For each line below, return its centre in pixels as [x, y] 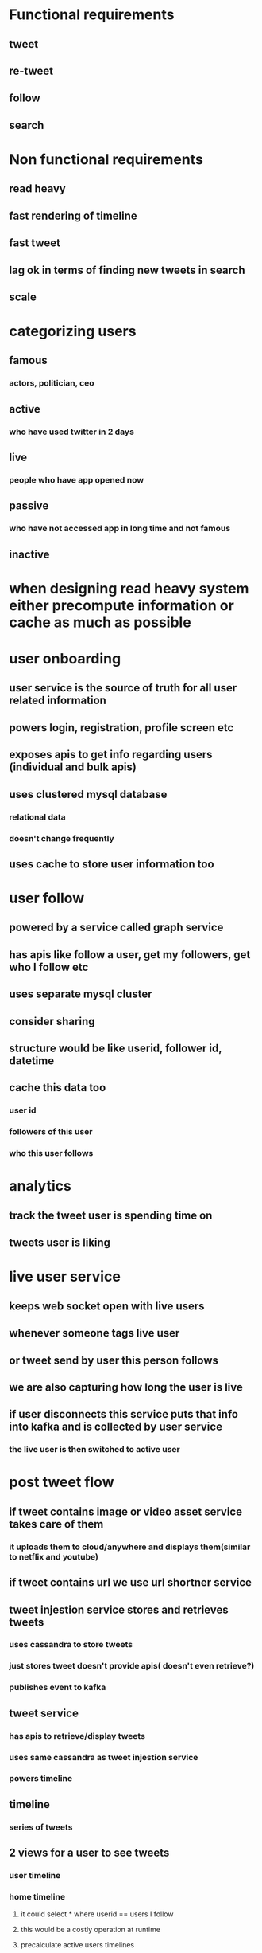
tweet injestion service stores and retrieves [119, 1609]
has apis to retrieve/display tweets [77, 1736]
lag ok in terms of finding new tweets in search [127, 270]
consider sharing [52, 1021]
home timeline [37, 1896]
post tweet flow [62, 1482]
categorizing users [73, 331]
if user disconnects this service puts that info [124, 1414]
